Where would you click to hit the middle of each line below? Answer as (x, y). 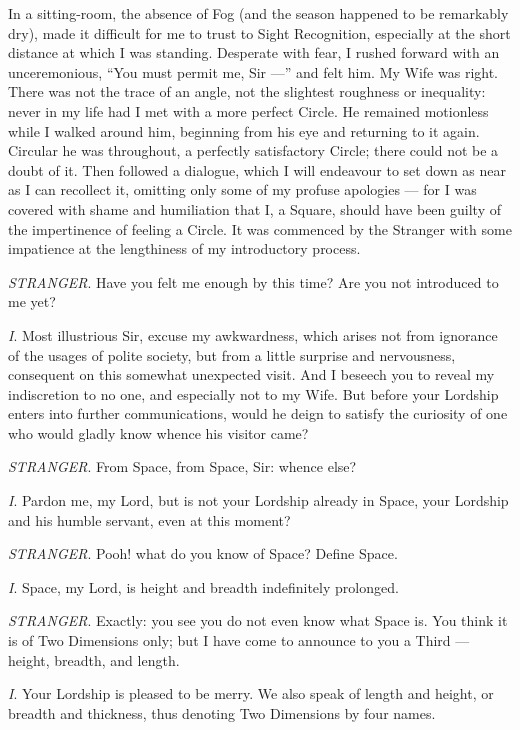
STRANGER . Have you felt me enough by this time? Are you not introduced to (253, 281)
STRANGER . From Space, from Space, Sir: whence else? (182, 466)
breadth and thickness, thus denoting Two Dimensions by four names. (222, 712)
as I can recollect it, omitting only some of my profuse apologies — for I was (242, 189)
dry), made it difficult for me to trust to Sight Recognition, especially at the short (259, 32)
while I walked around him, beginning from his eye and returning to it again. (244, 130)
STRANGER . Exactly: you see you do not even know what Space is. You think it (258, 620)
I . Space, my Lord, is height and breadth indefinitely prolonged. (203, 586)
